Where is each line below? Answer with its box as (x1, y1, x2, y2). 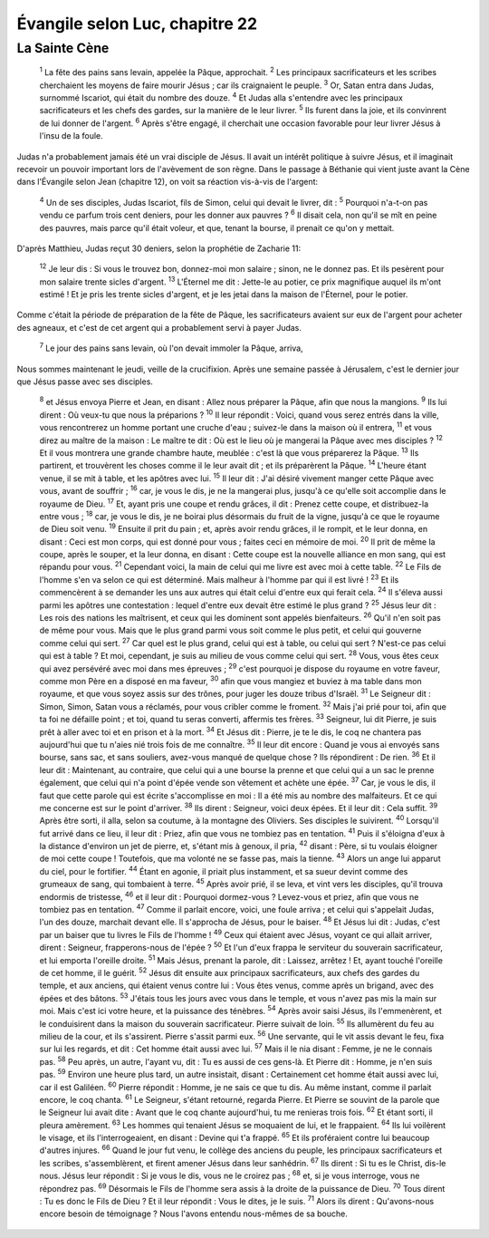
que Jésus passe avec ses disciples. (16, 376, 154, 387)
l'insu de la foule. (39, 131, 103, 141)
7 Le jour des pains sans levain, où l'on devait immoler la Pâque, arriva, (39, 341, 303, 353)
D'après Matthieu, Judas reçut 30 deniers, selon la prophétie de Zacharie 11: (16, 243, 302, 254)
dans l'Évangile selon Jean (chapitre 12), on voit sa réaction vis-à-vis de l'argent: (16, 177, 319, 188)
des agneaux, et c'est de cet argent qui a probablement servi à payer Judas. (16, 322, 302, 333)
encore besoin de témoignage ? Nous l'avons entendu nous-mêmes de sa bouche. (39, 1208, 348, 1219)
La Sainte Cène (16, 40, 110, 56)
